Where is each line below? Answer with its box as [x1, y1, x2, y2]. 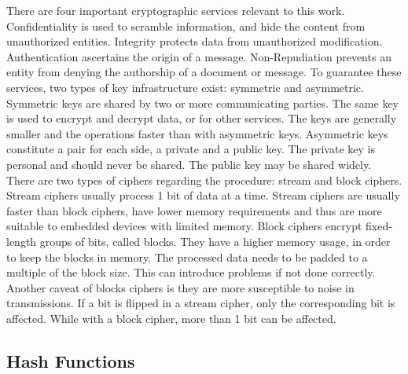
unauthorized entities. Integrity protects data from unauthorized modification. [6, 33, 383, 49]
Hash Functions [6, 348, 135, 372]
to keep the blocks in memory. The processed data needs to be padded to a [6, 248, 368, 265]
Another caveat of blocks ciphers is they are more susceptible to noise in [6, 279, 355, 295]
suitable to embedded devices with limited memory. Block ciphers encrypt [6, 218, 362, 234]
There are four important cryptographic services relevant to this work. [6, 2, 345, 18]
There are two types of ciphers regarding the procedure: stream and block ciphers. [6, 171, 402, 188]
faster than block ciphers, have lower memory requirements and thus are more [6, 202, 382, 218]
